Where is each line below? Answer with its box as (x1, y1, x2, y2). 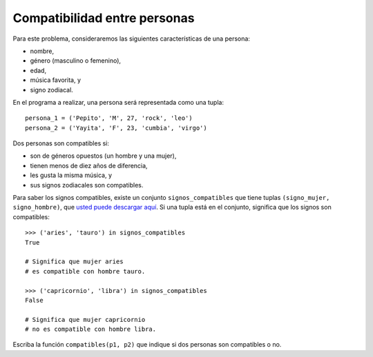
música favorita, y (30, 76, 82, 84)
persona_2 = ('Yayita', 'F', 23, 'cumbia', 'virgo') (25, 124, 207, 132)
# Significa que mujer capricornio (25, 316, 146, 323)
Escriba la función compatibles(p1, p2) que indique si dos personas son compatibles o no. (12, 340, 282, 349)
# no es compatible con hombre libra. (25, 325, 157, 334)
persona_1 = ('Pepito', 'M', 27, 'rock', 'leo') (25, 114, 193, 122)
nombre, (30, 47, 55, 55)
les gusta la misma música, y (30, 171, 113, 179)
